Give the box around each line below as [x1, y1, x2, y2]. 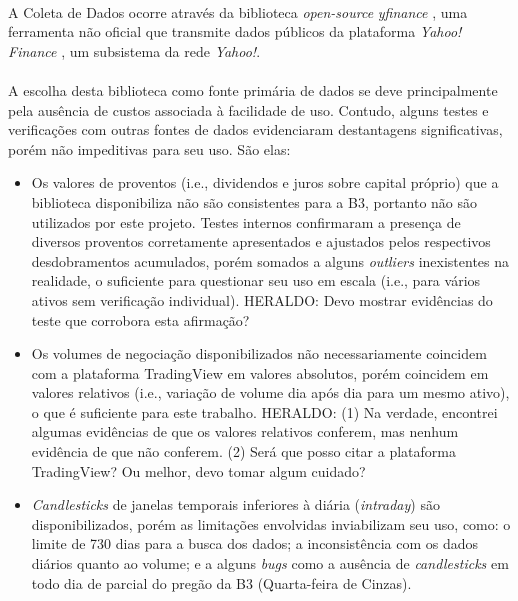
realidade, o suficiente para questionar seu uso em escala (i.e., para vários [31, 270, 481, 291]
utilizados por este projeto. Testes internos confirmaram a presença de [31, 211, 461, 232]
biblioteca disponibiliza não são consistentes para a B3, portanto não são [31, 191, 478, 212]
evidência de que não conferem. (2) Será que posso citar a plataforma [31, 441, 456, 462]
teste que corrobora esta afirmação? [31, 309, 250, 330]
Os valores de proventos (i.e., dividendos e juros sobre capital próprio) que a [31, 172, 499, 193]
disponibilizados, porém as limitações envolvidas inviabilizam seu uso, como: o [31, 513, 511, 534]
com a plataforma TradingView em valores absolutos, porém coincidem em [31, 362, 489, 383]
